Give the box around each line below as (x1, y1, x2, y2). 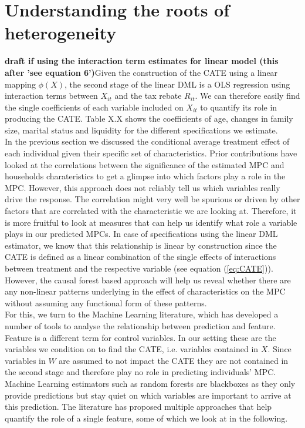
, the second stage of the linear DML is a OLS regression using (65, 78, 290, 90)
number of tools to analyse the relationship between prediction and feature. (5, 319, 276, 332)
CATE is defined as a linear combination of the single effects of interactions (5, 250, 276, 263)
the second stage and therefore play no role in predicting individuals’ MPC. (5, 366, 276, 378)
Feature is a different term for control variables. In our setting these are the (5, 331, 276, 343)
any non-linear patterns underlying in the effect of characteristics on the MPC (5, 285, 286, 297)
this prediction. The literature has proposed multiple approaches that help (5, 400, 272, 413)
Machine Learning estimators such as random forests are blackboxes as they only (5, 377, 296, 389)
